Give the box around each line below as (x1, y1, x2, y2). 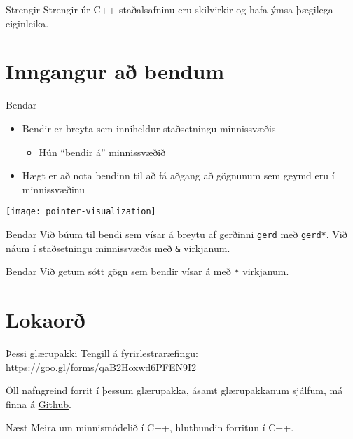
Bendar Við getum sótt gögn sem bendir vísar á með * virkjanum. (6, 264, 289, 279)
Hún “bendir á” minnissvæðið (39, 144, 166, 159)
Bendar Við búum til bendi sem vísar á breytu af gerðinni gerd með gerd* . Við (6, 226, 347, 241)
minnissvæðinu (22, 181, 85, 196)
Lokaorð (6, 305, 85, 334)
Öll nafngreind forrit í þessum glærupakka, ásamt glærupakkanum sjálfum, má (6, 383, 343, 398)
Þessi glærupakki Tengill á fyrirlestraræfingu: (6, 346, 198, 361)
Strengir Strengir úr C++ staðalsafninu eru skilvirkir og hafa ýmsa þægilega (6, 2, 333, 16)
